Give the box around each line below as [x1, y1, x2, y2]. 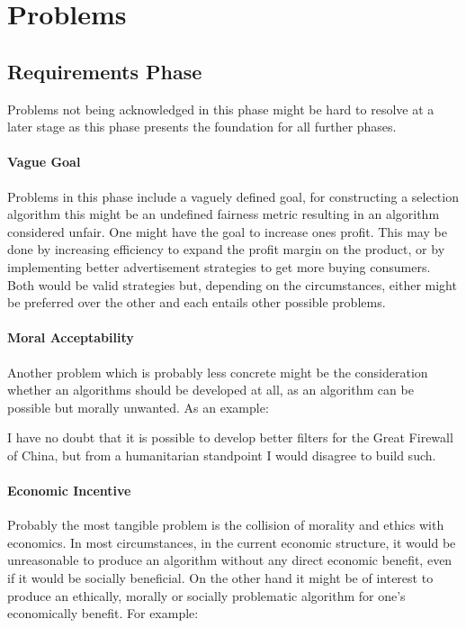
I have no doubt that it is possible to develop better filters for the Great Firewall [7, 428, 453, 447]
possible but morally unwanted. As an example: [7, 397, 269, 416]
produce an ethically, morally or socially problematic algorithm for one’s [7, 586, 406, 605]
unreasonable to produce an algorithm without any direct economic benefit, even [7, 551, 453, 569]
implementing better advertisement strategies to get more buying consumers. [7, 257, 431, 276]
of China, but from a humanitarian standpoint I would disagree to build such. [7, 445, 436, 464]
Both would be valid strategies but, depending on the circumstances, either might [7, 275, 457, 294]
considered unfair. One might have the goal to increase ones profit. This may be [7, 222, 447, 241]
